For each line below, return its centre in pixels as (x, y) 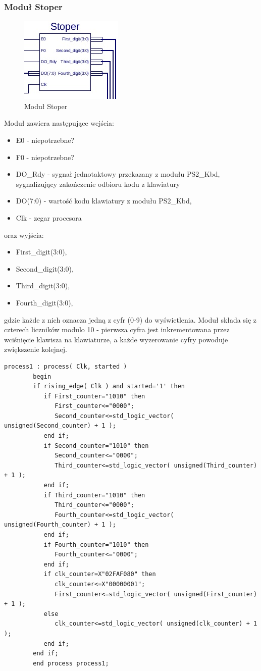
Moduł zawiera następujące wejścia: (59, 123)
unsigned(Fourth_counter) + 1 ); (60, 525)
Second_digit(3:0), (45, 268)
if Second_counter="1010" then (96, 446)
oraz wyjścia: (24, 235)
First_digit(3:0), (41, 252)
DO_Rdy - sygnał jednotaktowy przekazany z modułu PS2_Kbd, (118, 174)
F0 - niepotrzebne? (45, 157)
